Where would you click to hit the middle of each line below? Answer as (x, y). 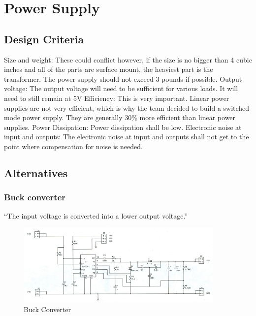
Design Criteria (44, 39)
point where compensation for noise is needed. (73, 146)
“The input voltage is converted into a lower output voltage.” (96, 215)
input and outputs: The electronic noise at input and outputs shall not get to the (127, 137)
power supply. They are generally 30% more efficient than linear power (129, 117)
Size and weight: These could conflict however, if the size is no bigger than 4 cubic (128, 59)
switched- (237, 108)
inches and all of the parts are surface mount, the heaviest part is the (109, 69)
